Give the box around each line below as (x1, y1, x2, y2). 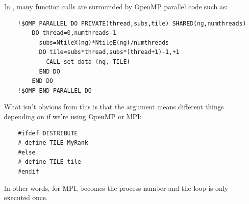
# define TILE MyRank (18, 139, 88, 147)
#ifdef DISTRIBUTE (18, 129, 78, 137)
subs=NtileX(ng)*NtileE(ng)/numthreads (39, 39, 169, 46)
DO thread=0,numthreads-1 (32, 29, 117, 37)
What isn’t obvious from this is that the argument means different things (4, 102, 224, 112)
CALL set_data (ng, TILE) (46, 58, 130, 65)
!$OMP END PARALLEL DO (18, 87, 92, 94)
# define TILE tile (18, 158, 81, 166)
